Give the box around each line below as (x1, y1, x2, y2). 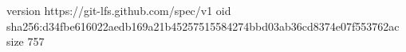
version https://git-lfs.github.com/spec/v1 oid (6, 2, 231, 18)
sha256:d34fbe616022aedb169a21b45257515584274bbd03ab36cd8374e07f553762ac (6, 17, 400, 34)
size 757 (6, 33, 45, 50)
